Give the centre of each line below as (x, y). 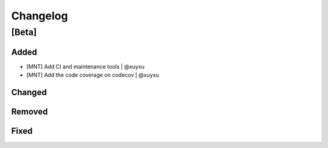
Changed (29, 92)
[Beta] (24, 32)
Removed (29, 111)
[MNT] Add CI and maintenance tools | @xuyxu (86, 66)
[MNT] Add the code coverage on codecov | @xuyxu (93, 75)
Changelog (39, 16)
